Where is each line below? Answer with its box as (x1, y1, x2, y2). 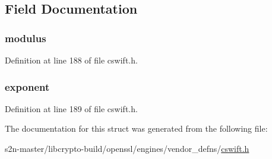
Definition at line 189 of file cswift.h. (5, 102, 138, 115)
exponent (5, 79, 50, 94)
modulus (5, 30, 46, 45)
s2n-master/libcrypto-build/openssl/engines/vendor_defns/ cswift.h (5, 142, 249, 154)
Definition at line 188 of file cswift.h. (5, 54, 138, 66)
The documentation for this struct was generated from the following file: (5, 122, 268, 135)
